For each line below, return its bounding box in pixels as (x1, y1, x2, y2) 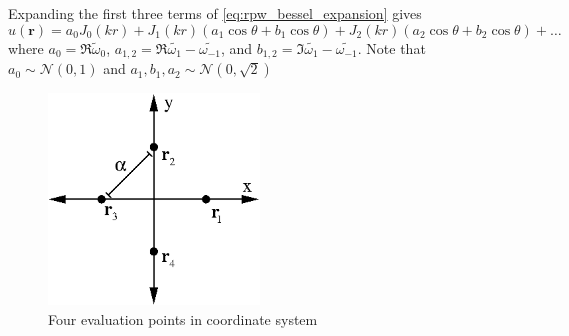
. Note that (357, 37, 426, 58)
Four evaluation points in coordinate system (48, 308, 318, 329)
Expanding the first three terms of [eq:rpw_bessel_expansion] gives (8, 3, 422, 23)
